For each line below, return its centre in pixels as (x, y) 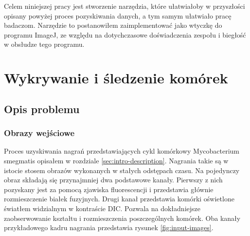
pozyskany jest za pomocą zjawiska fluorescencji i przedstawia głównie (109, 189)
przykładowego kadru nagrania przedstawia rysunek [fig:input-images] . (109, 227)
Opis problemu (42, 108)
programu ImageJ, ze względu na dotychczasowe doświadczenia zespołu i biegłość (125, 34)
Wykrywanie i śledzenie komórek (116, 78)
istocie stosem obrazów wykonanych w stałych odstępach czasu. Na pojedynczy (122, 170)
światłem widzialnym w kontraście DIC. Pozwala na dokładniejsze (102, 208)
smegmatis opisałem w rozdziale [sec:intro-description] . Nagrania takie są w (116, 160)
